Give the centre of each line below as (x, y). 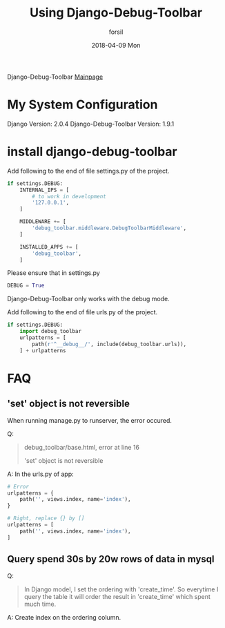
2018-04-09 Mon (116, 45)
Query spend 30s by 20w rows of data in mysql (111, 559)
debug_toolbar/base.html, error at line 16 (82, 447)
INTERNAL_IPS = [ (45, 190)
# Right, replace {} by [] (46, 518)
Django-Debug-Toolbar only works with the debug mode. (89, 299)
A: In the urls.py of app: (40, 474)
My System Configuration (82, 105)
